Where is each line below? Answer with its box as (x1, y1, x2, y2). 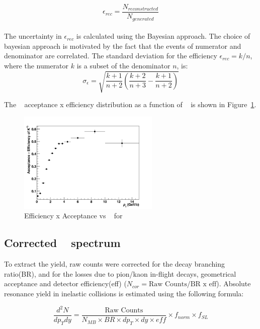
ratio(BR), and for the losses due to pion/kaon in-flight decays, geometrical (4, 268, 236, 279)
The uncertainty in (4, 31, 62, 41)
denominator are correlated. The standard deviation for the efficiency (4, 50, 217, 61)
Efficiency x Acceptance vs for (24, 210, 123, 221)
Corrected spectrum (4, 235, 121, 251)
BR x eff (190, 281, 217, 288)
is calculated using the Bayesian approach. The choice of (76, 31, 250, 41)
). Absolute (216, 278, 251, 289)
